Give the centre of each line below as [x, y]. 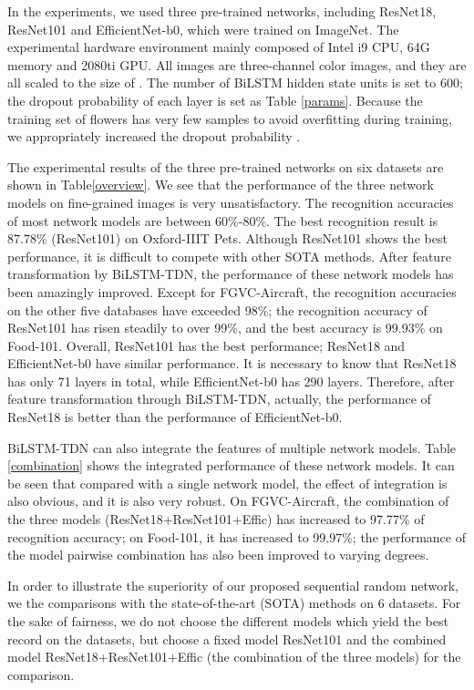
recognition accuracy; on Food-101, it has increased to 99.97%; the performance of [237, 536]
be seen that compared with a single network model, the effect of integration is [227, 483]
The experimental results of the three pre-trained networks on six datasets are [226, 166]
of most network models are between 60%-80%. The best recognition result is [223, 220]
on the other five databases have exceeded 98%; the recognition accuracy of [217, 309]
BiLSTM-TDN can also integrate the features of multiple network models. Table [232, 447]
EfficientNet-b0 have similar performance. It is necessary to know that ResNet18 [232, 363]
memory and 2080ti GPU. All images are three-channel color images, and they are [237, 64]
